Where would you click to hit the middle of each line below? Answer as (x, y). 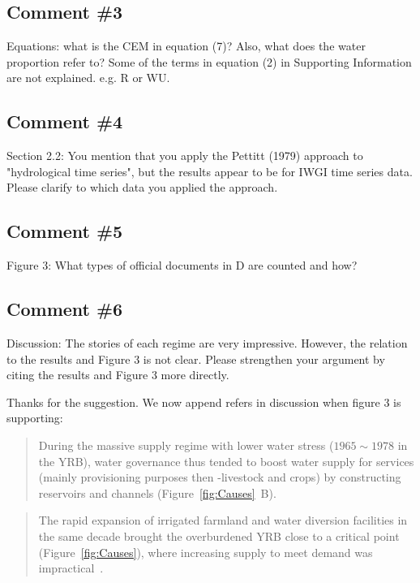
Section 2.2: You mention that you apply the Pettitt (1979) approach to (185, 155)
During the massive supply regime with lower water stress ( (186, 445)
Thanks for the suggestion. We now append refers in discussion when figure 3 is (204, 402)
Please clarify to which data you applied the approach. (142, 187)
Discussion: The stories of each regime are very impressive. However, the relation (207, 342)
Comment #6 (65, 309)
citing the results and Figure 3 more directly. (118, 375)
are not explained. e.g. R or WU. (88, 78)
